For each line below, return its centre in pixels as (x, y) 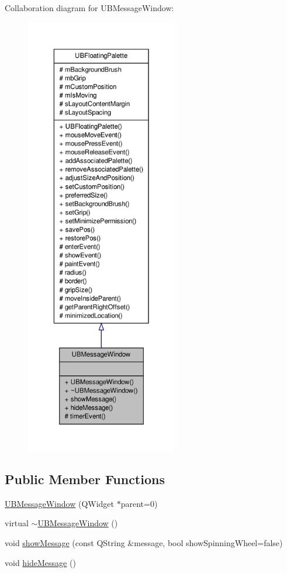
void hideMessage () (40, 562)
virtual (17, 523)
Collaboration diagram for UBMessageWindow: (89, 8)
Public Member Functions (85, 479)
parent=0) (139, 503)
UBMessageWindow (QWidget (60, 503)
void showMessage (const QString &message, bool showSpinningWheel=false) (144, 542)
